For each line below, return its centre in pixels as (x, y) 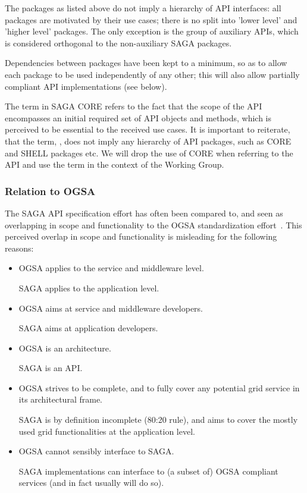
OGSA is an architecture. (65, 348)
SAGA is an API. (51, 368)
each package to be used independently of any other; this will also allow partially (152, 74)
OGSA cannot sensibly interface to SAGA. (96, 451)
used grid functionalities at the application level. (107, 431)
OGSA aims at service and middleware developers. (111, 308)
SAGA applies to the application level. (89, 288)
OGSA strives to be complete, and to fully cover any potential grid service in (159, 387)
